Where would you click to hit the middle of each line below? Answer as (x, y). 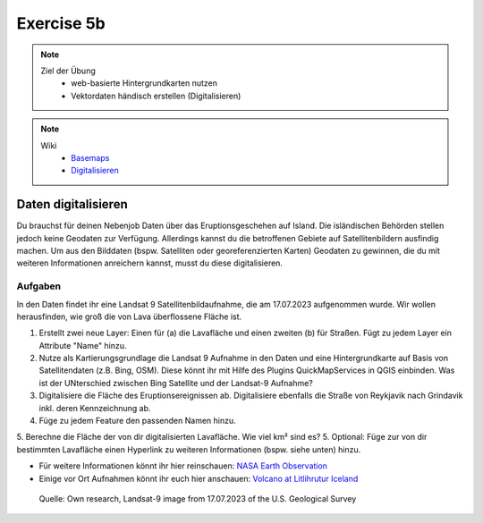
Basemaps (90, 157)
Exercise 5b (61, 23)
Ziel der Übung (68, 71)
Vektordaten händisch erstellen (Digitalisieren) (156, 96)
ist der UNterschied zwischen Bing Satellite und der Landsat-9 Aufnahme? (176, 383)
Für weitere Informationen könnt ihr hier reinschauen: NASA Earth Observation (183, 466)
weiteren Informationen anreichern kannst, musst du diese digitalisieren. (150, 263)
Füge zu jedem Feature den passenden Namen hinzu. (137, 421)
